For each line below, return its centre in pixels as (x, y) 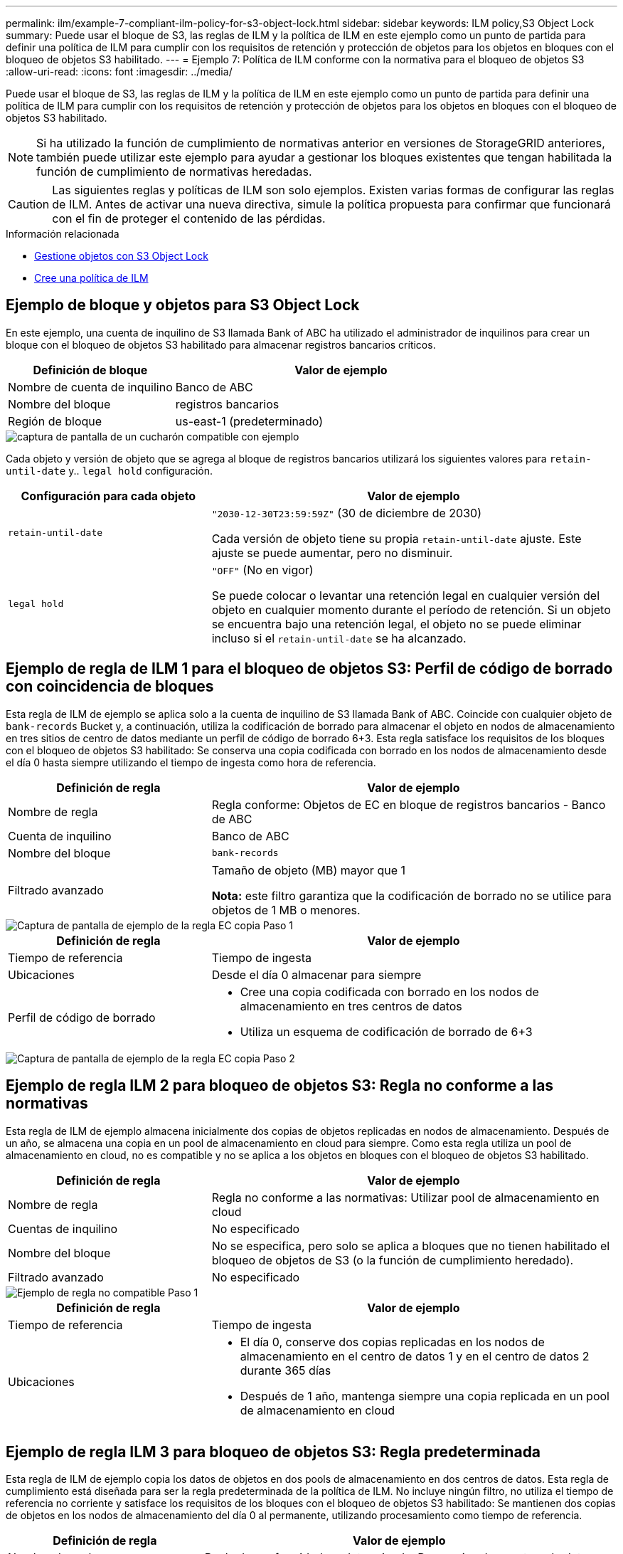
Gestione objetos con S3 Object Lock (121, 256)
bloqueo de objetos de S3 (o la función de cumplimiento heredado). (393, 1260)
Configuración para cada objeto (108, 496)
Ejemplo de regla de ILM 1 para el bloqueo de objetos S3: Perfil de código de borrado (309, 669)
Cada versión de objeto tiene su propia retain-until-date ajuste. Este (396, 538)
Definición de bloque (90, 370)
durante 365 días (286, 1370)
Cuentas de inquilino (63, 1228)
